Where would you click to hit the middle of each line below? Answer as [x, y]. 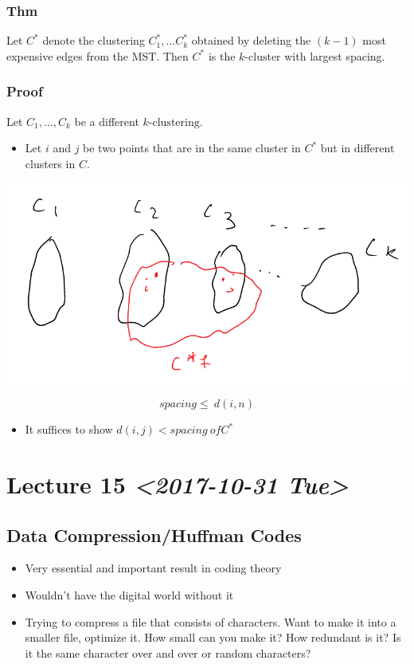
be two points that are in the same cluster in [192, 148]
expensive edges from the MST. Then [98, 55]
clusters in [50, 163]
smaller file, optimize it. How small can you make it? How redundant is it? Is [213, 637]
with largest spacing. [335, 55]
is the [222, 55]
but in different [357, 148]
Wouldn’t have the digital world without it [129, 595]
